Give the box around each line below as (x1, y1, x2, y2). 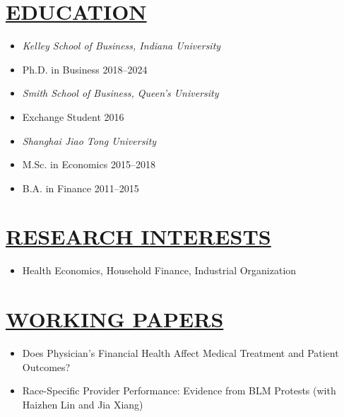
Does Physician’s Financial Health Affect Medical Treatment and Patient (22, 346, 339, 360)
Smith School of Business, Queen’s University (22, 86, 219, 100)
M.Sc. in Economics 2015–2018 (22, 157, 155, 172)
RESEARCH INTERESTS (6, 222, 271, 251)
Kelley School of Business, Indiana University (22, 38, 221, 53)
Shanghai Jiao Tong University (22, 133, 157, 148)
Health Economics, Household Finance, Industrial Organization (22, 263, 297, 278)
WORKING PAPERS (6, 305, 224, 334)
